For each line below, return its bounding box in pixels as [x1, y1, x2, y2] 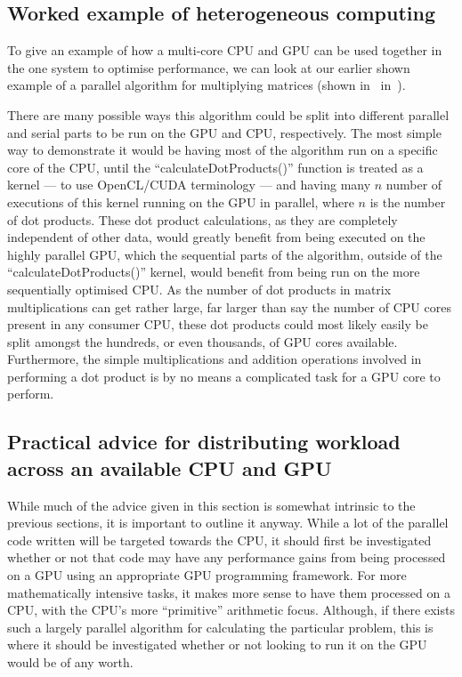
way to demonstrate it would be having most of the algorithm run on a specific [7, 141, 438, 159]
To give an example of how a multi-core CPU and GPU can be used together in [7, 41, 442, 60]
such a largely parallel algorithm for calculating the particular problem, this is [7, 617, 434, 636]
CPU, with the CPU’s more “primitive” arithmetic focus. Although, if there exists [7, 600, 455, 619]
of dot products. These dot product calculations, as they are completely [7, 210, 398, 229]
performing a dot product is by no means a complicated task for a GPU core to [7, 367, 441, 385]
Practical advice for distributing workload [7, 428, 401, 455]
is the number [369, 192, 446, 211]
